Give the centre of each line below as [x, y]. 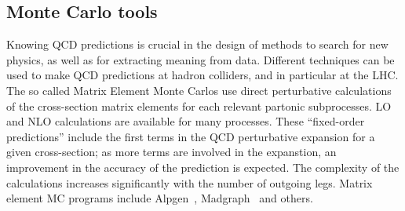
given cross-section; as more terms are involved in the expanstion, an [171, 152]
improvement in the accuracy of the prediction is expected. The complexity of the [203, 167]
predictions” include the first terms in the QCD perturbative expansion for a [191, 136]
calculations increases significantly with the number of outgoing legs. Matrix [190, 182]
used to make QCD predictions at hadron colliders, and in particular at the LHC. [202, 75]
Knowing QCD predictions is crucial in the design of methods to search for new [197, 44]
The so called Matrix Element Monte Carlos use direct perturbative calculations [199, 90]
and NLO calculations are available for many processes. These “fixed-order [186, 121]
